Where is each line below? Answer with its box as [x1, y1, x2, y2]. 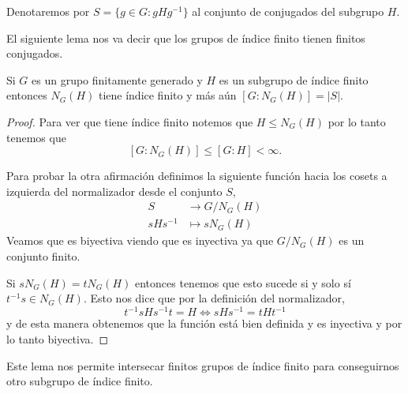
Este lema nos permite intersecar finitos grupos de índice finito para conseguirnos [6, 357, 399, 373]
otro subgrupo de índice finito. [6, 373, 153, 389]
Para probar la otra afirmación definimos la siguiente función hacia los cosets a [6, 167, 387, 184]
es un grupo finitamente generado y [32, 71, 203, 88]
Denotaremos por [6, 3, 90, 19]
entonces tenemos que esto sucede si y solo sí [134, 274, 351, 291]
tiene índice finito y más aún [98, 87, 237, 103]
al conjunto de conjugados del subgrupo [192, 3, 384, 19]
